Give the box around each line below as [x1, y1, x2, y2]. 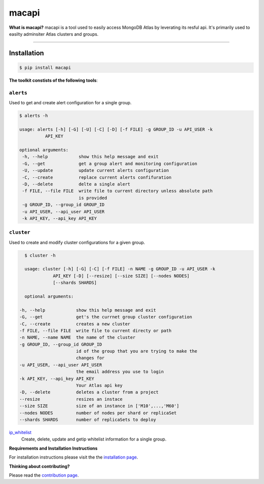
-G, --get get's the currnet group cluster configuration [19, 314, 193, 320]
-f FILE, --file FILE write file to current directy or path [19, 328, 172, 333]
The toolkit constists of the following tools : [9, 77, 98, 83]
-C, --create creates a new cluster [19, 321, 131, 326]
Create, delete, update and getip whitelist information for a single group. [21, 436, 167, 442]
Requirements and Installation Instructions [9, 445, 98, 451]
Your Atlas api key [76, 383, 123, 389]
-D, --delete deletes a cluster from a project [19, 390, 159, 395]
